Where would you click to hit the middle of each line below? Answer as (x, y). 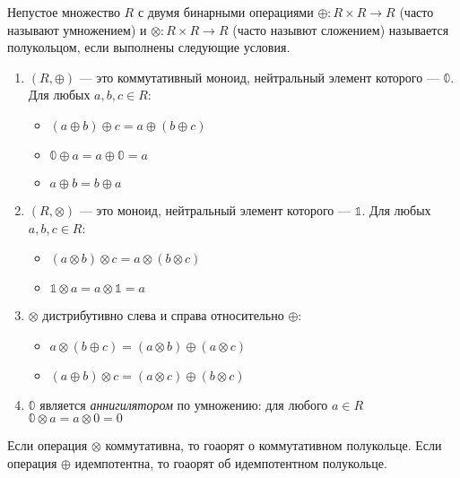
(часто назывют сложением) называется (341, 29)
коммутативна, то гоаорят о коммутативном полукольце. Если (273, 445)
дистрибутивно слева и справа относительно (163, 315)
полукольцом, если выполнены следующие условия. (149, 47)
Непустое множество (64, 12)
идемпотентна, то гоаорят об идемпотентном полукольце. (231, 462)
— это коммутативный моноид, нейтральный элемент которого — (259, 77)
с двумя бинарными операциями (226, 12)
